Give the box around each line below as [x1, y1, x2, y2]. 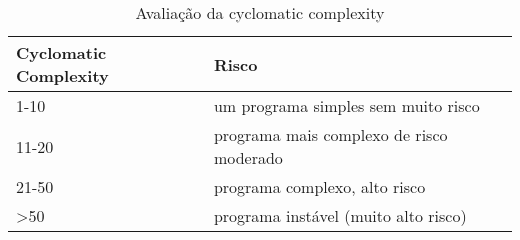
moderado [213, 146, 283, 169]
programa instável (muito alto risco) [213, 204, 467, 227]
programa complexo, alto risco [213, 175, 426, 198]
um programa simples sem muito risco [213, 94, 480, 117]
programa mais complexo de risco [213, 123, 448, 146]
